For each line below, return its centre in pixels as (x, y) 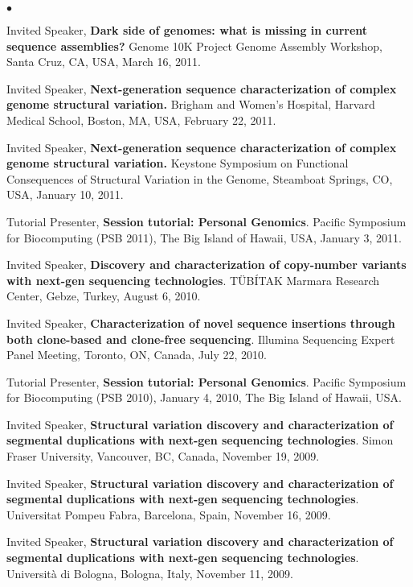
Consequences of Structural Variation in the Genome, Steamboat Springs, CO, (200, 178)
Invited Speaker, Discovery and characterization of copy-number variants (206, 265)
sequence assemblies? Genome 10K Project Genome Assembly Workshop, (194, 45)
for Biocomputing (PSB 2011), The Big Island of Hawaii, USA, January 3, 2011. (204, 237)
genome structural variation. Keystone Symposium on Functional (178, 163)
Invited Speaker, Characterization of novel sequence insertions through (201, 322)
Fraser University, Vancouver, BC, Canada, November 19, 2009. (163, 456)
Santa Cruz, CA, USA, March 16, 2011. (104, 62)
